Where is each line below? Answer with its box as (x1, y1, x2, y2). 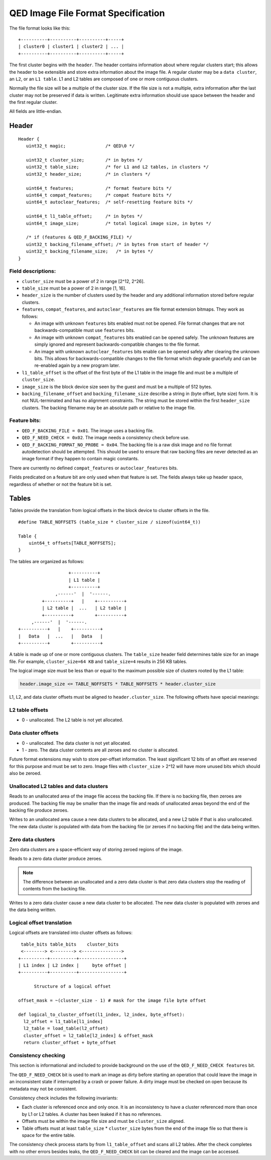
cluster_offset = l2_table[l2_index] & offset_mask (23, 1033, 153, 1039)
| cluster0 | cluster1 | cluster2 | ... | (18, 44, 124, 50)
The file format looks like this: (9, 25, 70, 31)
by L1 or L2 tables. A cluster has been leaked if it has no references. (22, 1111, 162, 1117)
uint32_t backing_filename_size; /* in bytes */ (26, 248, 153, 254)
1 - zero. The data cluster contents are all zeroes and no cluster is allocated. (22, 747, 179, 753)
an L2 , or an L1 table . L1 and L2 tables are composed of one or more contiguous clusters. (9, 76, 199, 82)
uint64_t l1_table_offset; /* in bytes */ (26, 213, 143, 219)
